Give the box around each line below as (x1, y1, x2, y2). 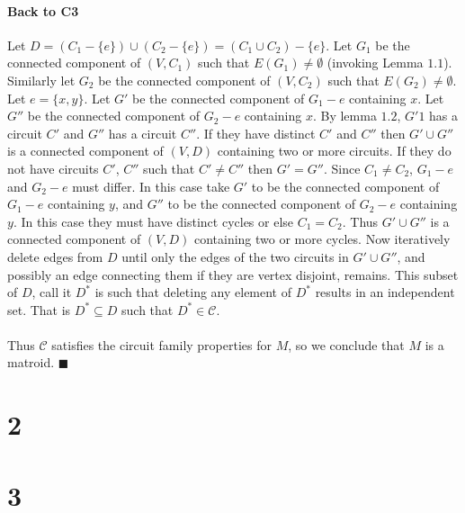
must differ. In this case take (72, 176, 230, 195)
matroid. (7, 353, 55, 372)
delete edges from (7, 247, 103, 265)
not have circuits (7, 158, 99, 177)
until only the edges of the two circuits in (121, 247, 349, 265)
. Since (323, 158, 361, 177)
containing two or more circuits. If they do (217, 141, 452, 160)
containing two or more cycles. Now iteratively (193, 229, 451, 248)
